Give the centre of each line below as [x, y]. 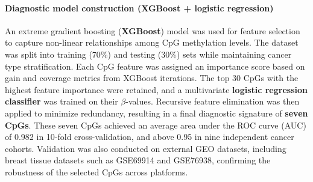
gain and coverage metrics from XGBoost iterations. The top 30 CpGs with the [152, 78]
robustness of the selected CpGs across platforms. [96, 171]
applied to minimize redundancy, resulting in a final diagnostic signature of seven [156, 113]
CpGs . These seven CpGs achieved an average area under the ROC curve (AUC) [156, 125]
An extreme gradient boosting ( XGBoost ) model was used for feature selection [153, 30]
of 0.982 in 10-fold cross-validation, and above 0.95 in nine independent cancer [150, 137]
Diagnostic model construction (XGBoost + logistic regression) [139, 8]
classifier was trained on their [62, 101]
